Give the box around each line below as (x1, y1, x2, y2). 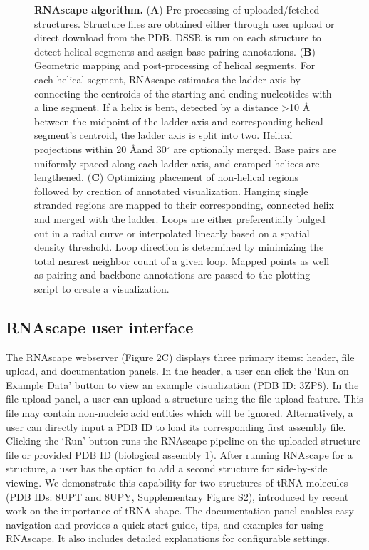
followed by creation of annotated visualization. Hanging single (34, 183, 308, 198)
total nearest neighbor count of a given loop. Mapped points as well (34, 253, 330, 268)
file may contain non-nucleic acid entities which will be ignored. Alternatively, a (6, 405, 353, 420)
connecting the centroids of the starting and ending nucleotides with (34, 85, 332, 100)
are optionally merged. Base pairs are (173, 141, 336, 156)
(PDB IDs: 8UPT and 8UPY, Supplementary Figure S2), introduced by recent (6, 489, 349, 504)
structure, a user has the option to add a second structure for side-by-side (6, 461, 328, 476)
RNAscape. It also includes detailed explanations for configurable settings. (6, 531, 330, 546)
